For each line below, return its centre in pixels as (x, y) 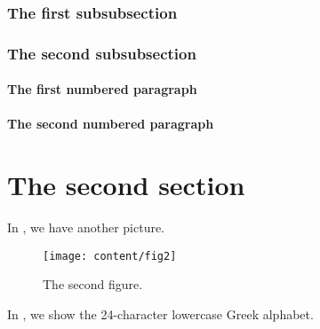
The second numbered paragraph (111, 124)
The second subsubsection (102, 53)
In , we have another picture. (86, 227)
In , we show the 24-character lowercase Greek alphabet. (160, 314)
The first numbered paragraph (102, 89)
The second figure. (93, 284)
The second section (126, 185)
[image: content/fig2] (110, 256)
